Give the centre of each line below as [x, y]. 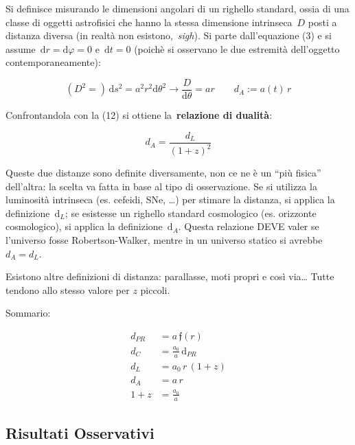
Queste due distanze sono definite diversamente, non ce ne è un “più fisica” [163, 173]
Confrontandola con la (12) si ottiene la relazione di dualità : [139, 115]
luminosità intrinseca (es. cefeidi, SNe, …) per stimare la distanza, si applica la [170, 199]
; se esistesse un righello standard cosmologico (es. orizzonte [191, 213]
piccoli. [155, 289]
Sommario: [28, 313]
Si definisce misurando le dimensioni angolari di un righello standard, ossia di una [177, 8]
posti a [322, 22]
